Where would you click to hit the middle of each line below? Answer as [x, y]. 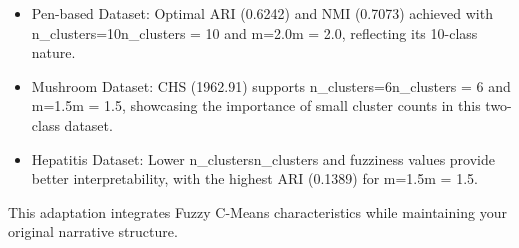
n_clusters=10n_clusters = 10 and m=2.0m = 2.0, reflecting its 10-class [254, 32]
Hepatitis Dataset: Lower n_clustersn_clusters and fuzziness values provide [263, 158]
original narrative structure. [93, 231]
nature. [53, 52]
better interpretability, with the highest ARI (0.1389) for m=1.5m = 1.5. [254, 178]
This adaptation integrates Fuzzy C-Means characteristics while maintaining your [257, 211]
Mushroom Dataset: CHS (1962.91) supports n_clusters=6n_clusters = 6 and [271, 85]
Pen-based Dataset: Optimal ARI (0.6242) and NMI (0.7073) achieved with [262, 13]
